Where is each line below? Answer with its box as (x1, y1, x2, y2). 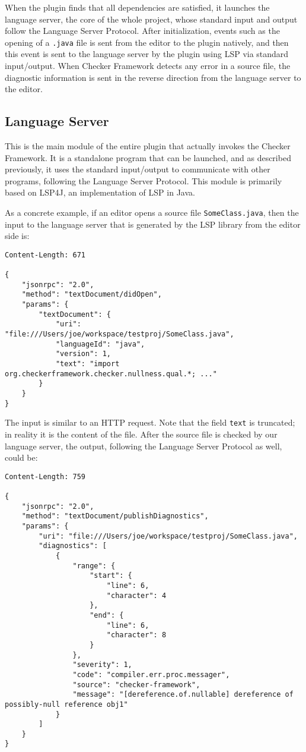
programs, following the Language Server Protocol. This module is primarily (5, 174, 282, 187)
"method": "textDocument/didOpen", (21, 290, 162, 299)
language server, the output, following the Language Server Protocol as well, (5, 439, 282, 452)
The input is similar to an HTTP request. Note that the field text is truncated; (5, 416, 295, 429)
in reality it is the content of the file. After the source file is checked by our (5, 427, 278, 440)
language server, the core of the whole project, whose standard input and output (5, 12, 298, 25)
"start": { (90, 571, 132, 580)
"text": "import (55, 360, 120, 369)
